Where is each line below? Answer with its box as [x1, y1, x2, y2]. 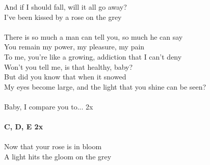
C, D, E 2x [4, 121, 43, 132]
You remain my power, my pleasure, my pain [4, 41, 145, 52]
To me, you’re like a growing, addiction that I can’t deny [4, 51, 182, 62]
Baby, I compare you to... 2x [4, 101, 93, 112]
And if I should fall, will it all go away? [4, 2, 127, 12]
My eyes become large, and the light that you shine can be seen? [4, 81, 206, 92]
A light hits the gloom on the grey [4, 151, 112, 161]
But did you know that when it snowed [4, 71, 126, 82]
